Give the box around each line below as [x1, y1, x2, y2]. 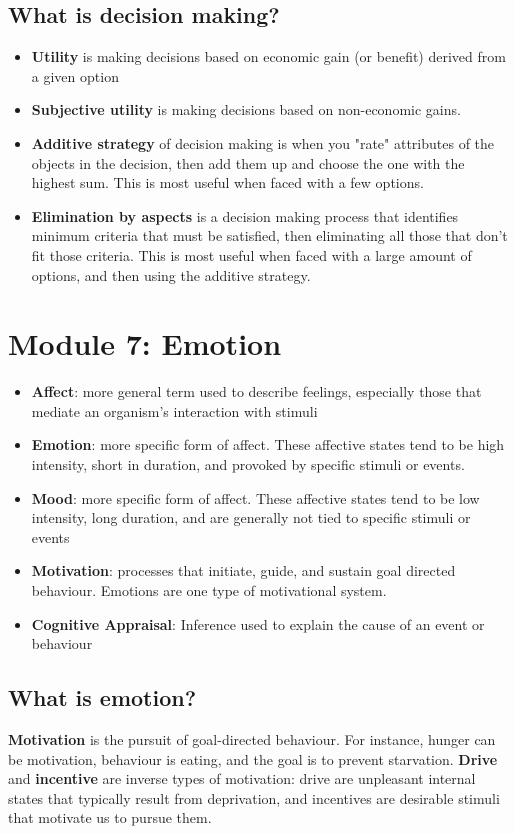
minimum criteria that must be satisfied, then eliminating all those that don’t [31, 225, 508, 246]
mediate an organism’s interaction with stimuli [31, 400, 318, 421]
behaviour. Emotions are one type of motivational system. [31, 580, 387, 601]
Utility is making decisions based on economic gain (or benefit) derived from [31, 46, 506, 67]
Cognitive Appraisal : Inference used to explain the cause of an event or [31, 613, 485, 634]
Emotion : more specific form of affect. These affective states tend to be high [31, 434, 505, 455]
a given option [31, 65, 119, 86]
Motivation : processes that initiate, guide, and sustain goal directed [31, 560, 456, 581]
